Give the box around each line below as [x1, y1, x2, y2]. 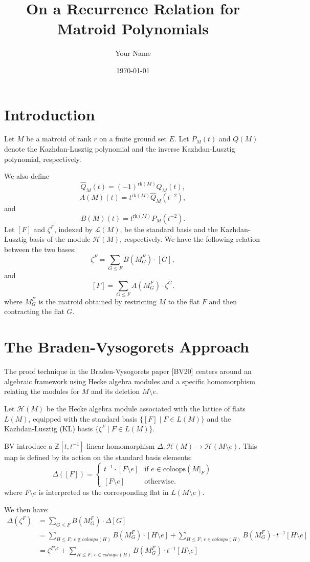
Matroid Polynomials [57, 18, 209, 39]
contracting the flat [4, 306, 64, 317]
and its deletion [91, 386, 140, 397]
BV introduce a [4, 440, 53, 451]
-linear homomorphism [84, 440, 155, 451]
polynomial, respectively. [4, 153, 81, 164]
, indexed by [54, 223, 93, 234]
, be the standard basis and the [120, 223, 218, 234]
